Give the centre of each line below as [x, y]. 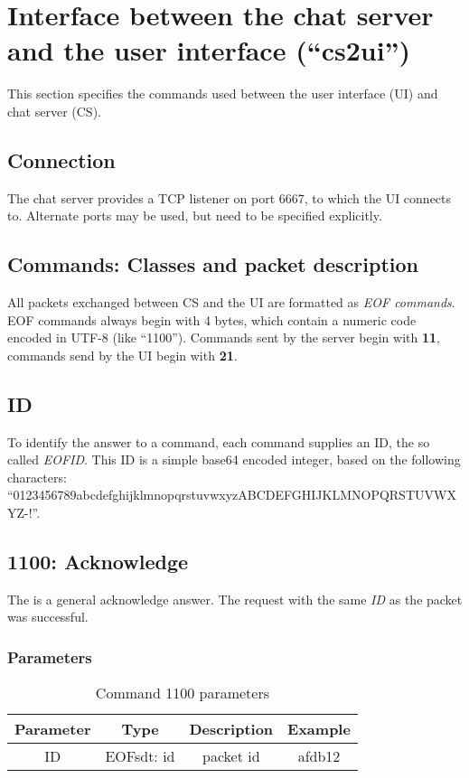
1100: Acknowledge [98, 562]
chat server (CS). [54, 111]
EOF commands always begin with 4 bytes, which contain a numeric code [212, 319]
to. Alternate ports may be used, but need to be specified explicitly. [195, 216]
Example [319, 729]
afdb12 [319, 756]
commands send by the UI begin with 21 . [122, 355]
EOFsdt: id [140, 756]
